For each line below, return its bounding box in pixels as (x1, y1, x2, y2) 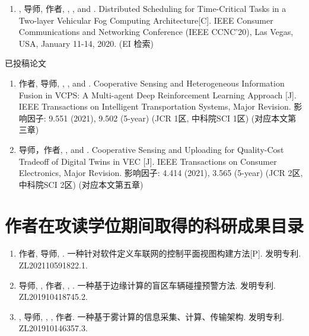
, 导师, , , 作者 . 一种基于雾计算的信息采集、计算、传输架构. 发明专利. (18, 310, 285, 322)
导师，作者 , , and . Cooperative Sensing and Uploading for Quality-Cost (18, 143, 284, 155)
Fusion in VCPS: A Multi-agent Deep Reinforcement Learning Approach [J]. (18, 88, 297, 101)
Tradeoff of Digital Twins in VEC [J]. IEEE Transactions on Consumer (18, 155, 277, 167)
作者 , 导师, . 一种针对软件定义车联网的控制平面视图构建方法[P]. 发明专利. (18, 247, 301, 260)
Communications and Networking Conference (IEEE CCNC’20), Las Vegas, (18, 25, 294, 38)
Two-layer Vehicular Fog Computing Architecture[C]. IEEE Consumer (18, 14, 273, 26)
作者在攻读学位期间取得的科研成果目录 (5, 213, 304, 237)
